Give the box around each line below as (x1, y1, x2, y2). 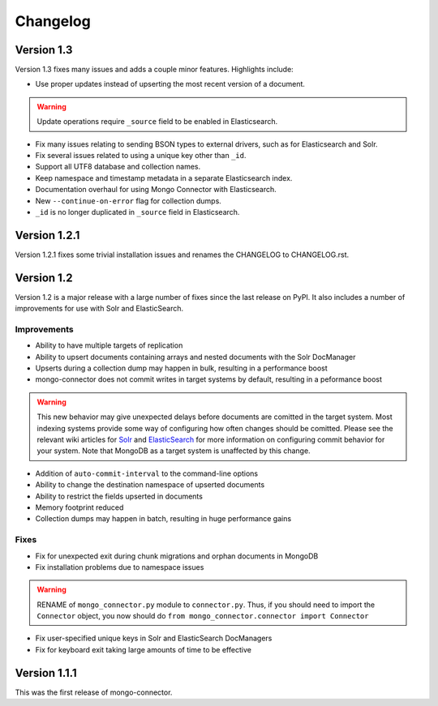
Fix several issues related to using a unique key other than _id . (35, 151, 247, 160)
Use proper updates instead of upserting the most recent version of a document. (35, 79, 306, 89)
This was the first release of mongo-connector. (15, 687, 173, 697)
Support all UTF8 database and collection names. (35, 162, 201, 172)
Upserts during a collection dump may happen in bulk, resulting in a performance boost (35, 363, 328, 373)
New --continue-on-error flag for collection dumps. (35, 195, 222, 206)
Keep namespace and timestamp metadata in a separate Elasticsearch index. (35, 173, 293, 182)
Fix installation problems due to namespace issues (35, 562, 204, 571)
